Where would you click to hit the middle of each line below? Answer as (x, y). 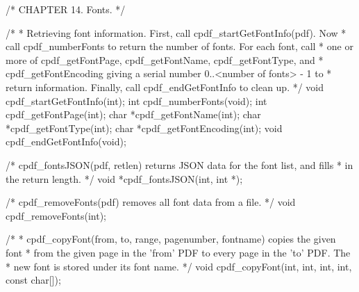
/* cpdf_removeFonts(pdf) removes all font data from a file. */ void (151, 202)
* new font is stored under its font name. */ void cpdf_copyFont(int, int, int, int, (179, 266)
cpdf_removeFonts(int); (56, 215)
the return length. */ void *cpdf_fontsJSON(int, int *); (124, 178)
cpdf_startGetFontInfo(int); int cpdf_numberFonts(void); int (136, 100)
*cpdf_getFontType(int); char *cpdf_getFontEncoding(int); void (144, 128)
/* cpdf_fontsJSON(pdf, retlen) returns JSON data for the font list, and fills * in (179, 164)
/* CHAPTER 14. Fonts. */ (66, 9)
